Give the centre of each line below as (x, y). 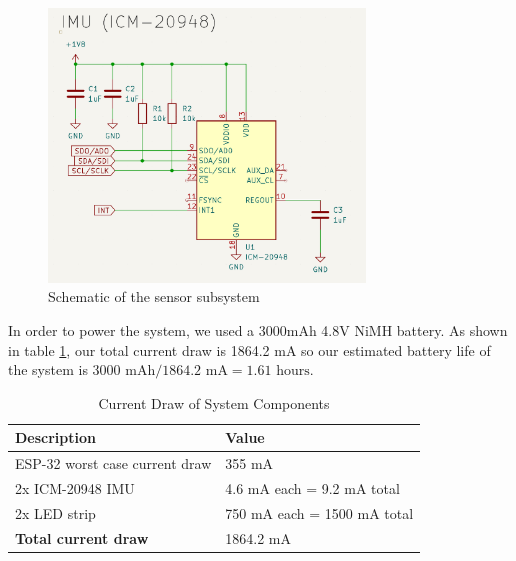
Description (56, 437)
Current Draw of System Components (214, 402)
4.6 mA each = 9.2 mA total (312, 488)
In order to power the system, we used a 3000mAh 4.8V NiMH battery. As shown (258, 330)
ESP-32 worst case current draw (113, 463)
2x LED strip (55, 512)
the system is (48, 369)
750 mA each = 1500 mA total (319, 512)
